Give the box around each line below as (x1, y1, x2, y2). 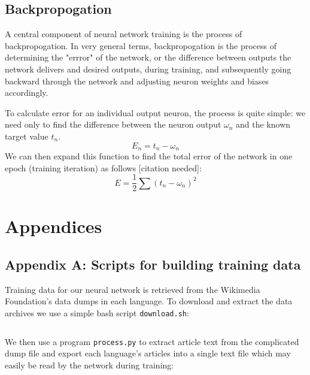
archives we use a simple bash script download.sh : (5, 307, 189, 319)
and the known (236, 118, 291, 131)
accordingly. (5, 86, 48, 99)
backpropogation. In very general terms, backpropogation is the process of (5, 39, 277, 52)
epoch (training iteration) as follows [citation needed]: (5, 161, 202, 174)
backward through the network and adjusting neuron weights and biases (5, 74, 269, 87)
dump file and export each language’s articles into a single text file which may (5, 347, 291, 359)
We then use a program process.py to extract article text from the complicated (5, 335, 299, 347)
